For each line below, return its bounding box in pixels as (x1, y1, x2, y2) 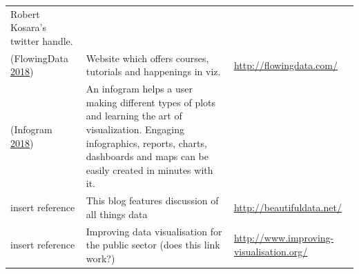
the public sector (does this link (86, 237, 220, 252)
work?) (86, 251, 115, 265)
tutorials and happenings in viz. (86, 64, 221, 79)
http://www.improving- (233, 231, 334, 245)
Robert (10, 6, 40, 21)
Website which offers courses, (86, 50, 209, 65)
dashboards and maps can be (86, 149, 208, 164)
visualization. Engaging (86, 122, 185, 136)
